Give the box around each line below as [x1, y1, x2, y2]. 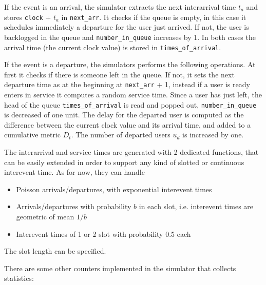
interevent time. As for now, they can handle [4, 167, 145, 177]
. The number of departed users [71, 129, 170, 140]
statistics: [4, 273, 34, 283]
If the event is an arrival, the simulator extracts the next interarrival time [4, 2, 236, 12]
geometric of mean [16, 211, 74, 221]
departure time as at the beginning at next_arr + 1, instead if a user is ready [4, 79, 250, 90]
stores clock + [4, 11, 51, 22]
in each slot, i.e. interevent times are [139, 201, 254, 212]
